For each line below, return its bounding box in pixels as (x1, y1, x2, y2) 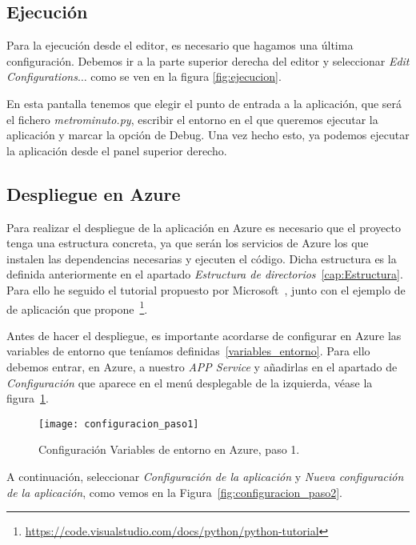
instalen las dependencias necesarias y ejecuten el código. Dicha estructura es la (6, 250, 397, 266)
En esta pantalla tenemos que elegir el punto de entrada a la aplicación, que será (6, 94, 402, 111)
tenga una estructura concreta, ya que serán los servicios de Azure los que (6, 234, 369, 251)
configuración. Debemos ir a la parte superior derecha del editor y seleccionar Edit (6, 52, 410, 69)
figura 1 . (6, 390, 49, 407)
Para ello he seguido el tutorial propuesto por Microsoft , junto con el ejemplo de (6, 281, 406, 298)
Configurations (6, 68, 78, 85)
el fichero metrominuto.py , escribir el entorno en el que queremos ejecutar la (6, 110, 378, 127)
